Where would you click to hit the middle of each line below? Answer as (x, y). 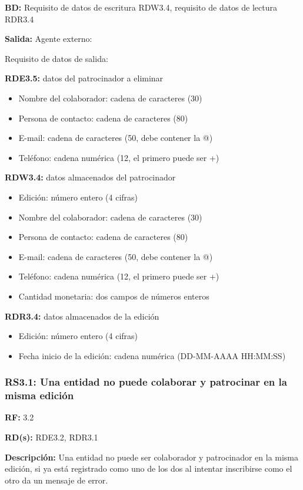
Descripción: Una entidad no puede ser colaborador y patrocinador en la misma (152, 457)
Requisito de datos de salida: (56, 58)
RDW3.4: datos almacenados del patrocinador (90, 177)
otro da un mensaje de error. (56, 480)
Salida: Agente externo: (49, 39)
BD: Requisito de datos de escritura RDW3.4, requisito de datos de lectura (141, 7)
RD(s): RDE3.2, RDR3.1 (51, 437)
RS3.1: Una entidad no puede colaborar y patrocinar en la (146, 382)
